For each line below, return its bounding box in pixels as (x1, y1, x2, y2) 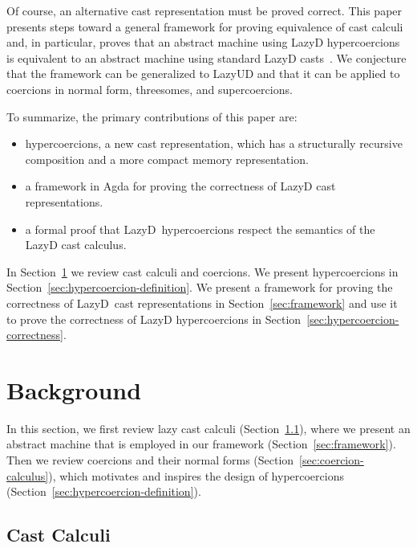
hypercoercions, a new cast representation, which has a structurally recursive (25, 135, 403, 152)
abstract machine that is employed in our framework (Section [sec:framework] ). (6, 436, 396, 452)
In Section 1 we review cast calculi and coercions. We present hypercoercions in (6, 263, 399, 280)
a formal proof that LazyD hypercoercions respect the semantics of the (25, 220, 375, 237)
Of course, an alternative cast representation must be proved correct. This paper (6, 2, 403, 18)
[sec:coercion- (299, 452, 364, 468)
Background (6, 373, 142, 406)
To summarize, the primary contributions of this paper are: (6, 108, 298, 125)
